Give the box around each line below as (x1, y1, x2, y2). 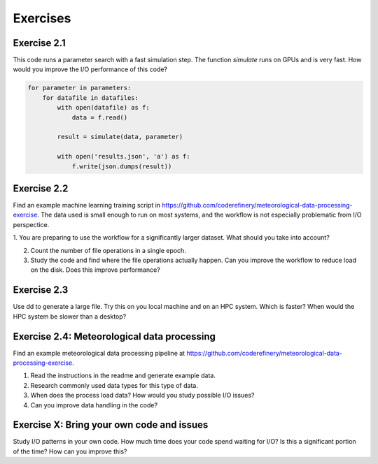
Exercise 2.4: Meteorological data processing (13, 331, 216, 342)
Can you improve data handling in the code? (30, 400, 157, 409)
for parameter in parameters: (27, 84, 132, 92)
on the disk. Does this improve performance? (30, 266, 160, 274)
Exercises (13, 10, 71, 26)
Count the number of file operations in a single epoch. (30, 246, 187, 254)
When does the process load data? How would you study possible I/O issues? (30, 391, 255, 400)
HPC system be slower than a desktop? (13, 312, 127, 321)
